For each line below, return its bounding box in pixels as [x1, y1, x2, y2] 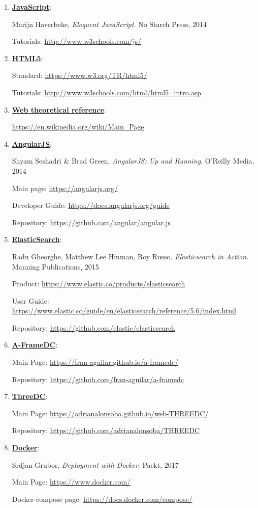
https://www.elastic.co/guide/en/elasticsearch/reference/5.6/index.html [12, 305, 236, 316]
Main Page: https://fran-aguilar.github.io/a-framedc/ [12, 357, 178, 367]
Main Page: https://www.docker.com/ [12, 476, 131, 487]
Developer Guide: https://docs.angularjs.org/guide [12, 200, 170, 210]
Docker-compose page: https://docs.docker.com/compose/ [12, 493, 192, 504]
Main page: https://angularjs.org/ [12, 182, 118, 193]
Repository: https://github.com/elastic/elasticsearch [12, 322, 175, 333]
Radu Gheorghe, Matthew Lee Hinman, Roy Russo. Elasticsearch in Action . [12, 251, 249, 261]
